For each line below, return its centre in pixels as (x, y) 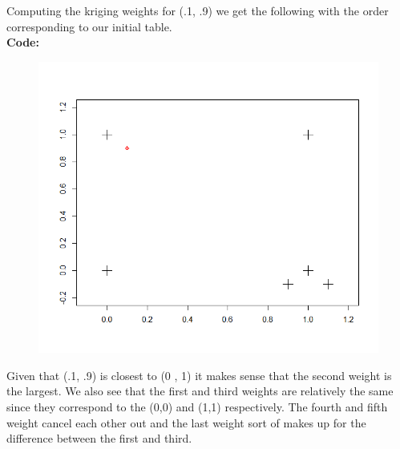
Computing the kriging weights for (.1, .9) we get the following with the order (198, 10)
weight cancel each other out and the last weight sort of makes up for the (186, 422)
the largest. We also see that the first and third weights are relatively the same (200, 391)
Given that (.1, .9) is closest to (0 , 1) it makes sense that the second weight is (199, 375)
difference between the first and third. (99, 438)
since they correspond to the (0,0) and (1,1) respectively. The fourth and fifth (197, 406)
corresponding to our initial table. (89, 26)
